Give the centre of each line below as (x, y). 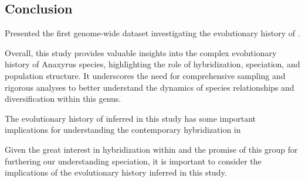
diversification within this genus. (63, 99)
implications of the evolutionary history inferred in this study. (116, 172)
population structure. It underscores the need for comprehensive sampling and (145, 75)
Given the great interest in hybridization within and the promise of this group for (151, 149)
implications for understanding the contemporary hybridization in (123, 130)
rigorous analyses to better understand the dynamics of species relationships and (150, 87)
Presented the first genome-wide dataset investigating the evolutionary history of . (152, 33)
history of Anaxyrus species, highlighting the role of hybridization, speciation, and (152, 64)
